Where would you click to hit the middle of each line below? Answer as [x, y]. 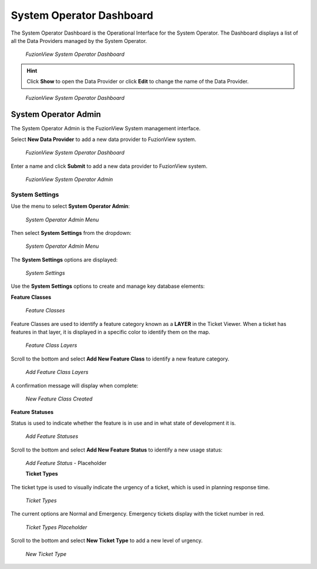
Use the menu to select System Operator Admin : [70, 206]
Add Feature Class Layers [57, 372]
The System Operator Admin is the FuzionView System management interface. [106, 129]
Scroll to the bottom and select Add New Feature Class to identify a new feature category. [120, 359]
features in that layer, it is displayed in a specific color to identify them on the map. [111, 332]
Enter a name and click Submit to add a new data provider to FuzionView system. [109, 166]
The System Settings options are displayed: [64, 260]
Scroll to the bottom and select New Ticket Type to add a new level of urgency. [107, 541]
